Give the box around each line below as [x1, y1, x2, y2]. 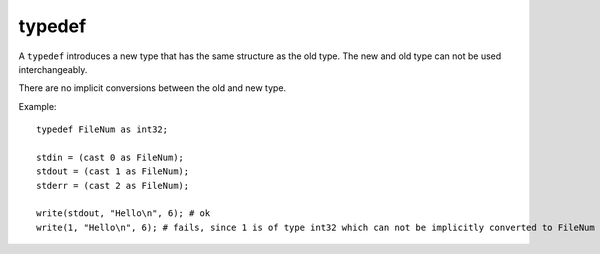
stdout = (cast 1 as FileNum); [36, 166, 190, 177]
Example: [18, 100, 57, 112]
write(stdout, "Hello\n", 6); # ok [36, 208, 211, 219]
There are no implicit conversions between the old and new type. [18, 82, 287, 94]
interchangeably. [18, 63, 88, 75]
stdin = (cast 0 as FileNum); [36, 151, 185, 163]
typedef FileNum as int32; [36, 124, 169, 135]
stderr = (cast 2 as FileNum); [36, 180, 190, 191]
